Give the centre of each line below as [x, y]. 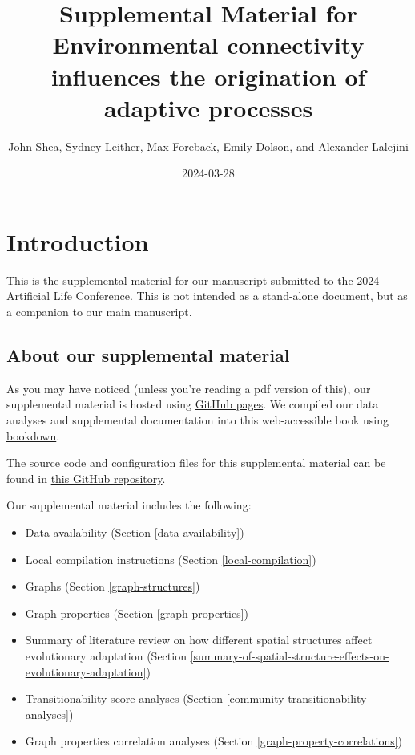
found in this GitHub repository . [86, 478]
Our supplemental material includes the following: [129, 505]
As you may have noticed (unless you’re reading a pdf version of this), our [189, 388]
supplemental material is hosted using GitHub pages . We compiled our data [193, 404]
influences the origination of [208, 76]
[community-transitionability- [298, 698]
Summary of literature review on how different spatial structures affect [199, 640]
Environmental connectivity [208, 45]
